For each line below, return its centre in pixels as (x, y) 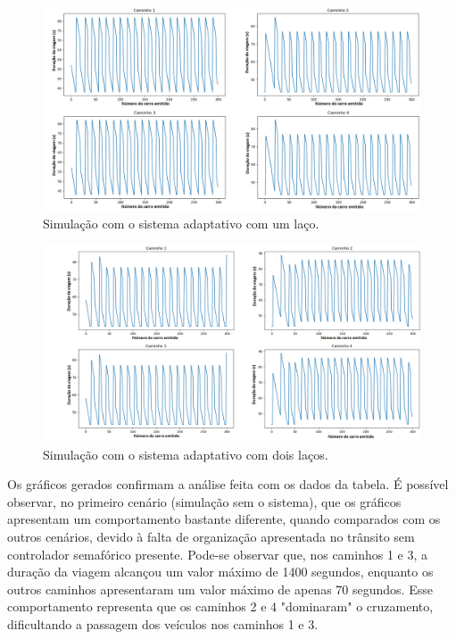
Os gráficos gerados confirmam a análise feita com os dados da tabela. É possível (228, 484)
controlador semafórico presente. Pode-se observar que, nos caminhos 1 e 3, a (218, 554)
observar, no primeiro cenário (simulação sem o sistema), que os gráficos (204, 501)
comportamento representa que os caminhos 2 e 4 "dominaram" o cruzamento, (220, 606)
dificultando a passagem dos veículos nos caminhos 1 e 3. (163, 623)
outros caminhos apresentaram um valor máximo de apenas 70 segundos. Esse (220, 589)
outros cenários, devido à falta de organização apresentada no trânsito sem (211, 536)
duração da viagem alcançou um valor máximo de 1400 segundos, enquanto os (220, 572)
